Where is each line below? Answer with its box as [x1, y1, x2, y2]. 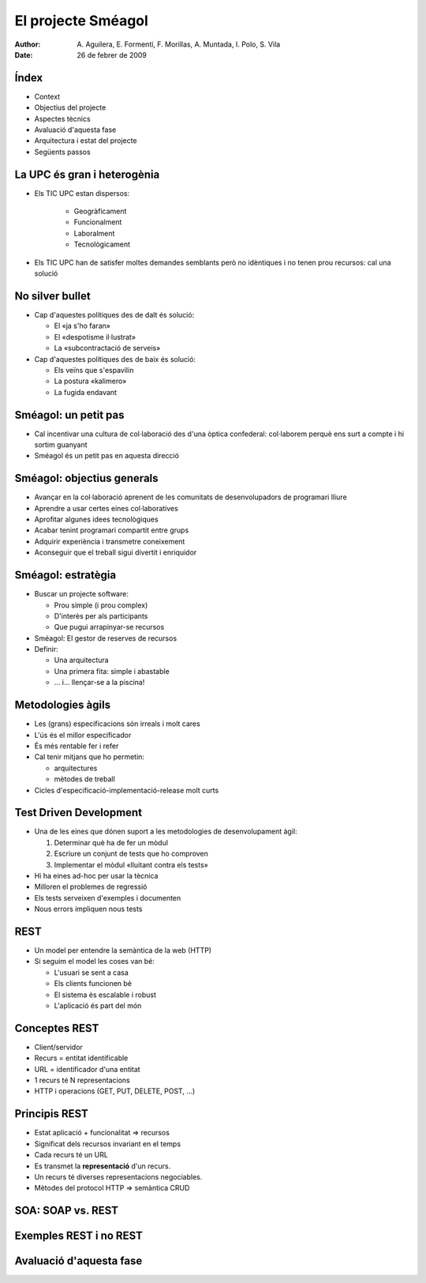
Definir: [34, 645, 58, 654]
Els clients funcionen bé [54, 979, 133, 988]
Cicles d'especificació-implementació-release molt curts [34, 785, 219, 795]
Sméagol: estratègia [14, 569, 117, 582]
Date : [14, 50, 33, 59]
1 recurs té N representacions [34, 1075, 130, 1085]
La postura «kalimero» [54, 376, 127, 386]
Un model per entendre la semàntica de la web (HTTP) [34, 946, 212, 955]
